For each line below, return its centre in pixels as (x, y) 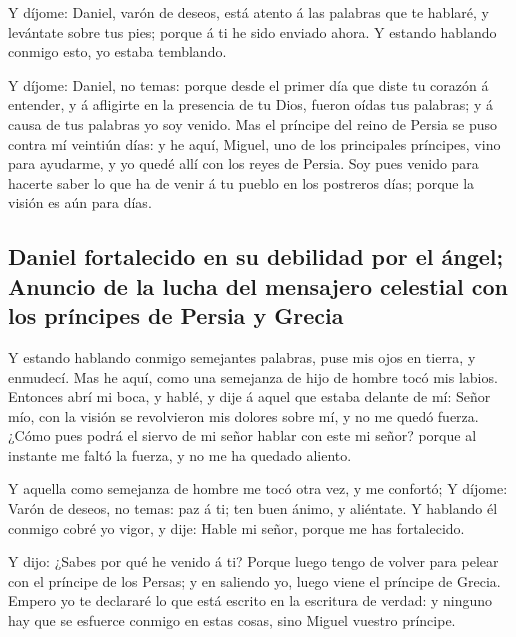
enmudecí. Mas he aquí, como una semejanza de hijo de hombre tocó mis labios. (253, 376)
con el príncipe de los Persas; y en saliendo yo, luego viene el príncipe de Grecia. (254, 580)
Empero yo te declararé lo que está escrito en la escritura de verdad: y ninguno (250, 600)
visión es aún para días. (80, 202)
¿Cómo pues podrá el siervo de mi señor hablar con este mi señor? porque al (242, 435)
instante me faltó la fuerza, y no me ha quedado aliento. (180, 454)
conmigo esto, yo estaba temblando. (117, 51)
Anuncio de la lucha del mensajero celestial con (258, 285)
